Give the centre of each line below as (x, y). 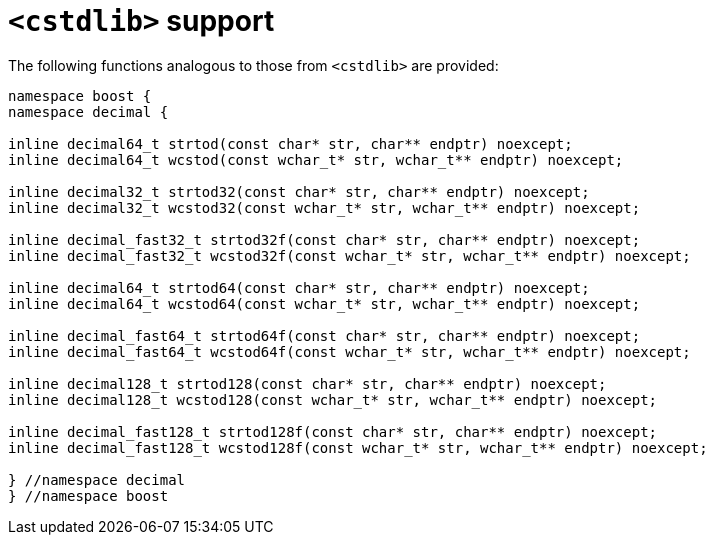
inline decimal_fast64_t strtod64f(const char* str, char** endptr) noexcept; (324, 335)
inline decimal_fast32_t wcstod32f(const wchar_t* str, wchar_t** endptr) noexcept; (349, 255)
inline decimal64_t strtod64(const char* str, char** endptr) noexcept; (299, 287)
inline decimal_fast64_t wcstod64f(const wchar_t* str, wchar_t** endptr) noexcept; (349, 351)
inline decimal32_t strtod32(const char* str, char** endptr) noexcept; (299, 191)
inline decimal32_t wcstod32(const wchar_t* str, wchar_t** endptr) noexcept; (324, 207)
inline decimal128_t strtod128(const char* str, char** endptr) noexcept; (307, 383)
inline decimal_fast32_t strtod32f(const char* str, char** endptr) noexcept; (324, 239)
